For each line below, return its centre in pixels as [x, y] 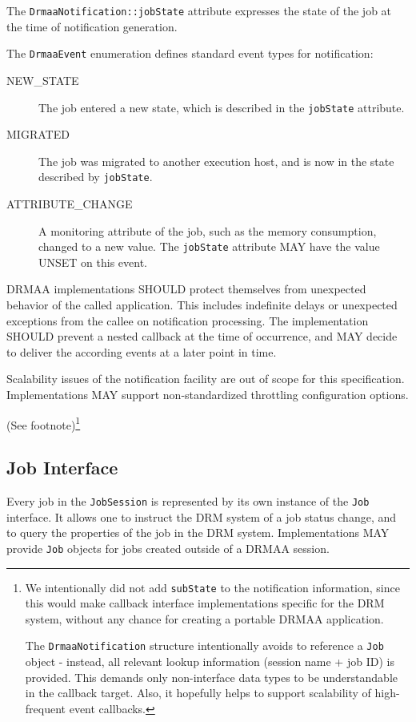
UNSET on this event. [93, 262]
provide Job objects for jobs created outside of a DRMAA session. [168, 548]
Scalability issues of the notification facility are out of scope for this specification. [206, 379]
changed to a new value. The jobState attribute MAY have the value [209, 246]
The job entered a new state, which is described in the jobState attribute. [222, 107]
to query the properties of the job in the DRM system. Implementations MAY [198, 532]
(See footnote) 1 [44, 423]
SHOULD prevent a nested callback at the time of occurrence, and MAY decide [202, 336]
